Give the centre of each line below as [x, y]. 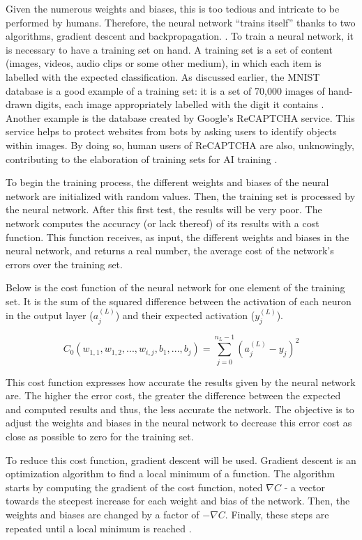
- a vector [304, 487]
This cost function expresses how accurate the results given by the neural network [181, 381]
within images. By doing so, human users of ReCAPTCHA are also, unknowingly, [180, 145]
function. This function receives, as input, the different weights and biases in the [178, 237]
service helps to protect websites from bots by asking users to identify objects [171, 131]
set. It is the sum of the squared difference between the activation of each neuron [179, 301]
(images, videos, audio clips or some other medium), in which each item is [164, 63]
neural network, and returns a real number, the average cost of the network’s [170, 250]
